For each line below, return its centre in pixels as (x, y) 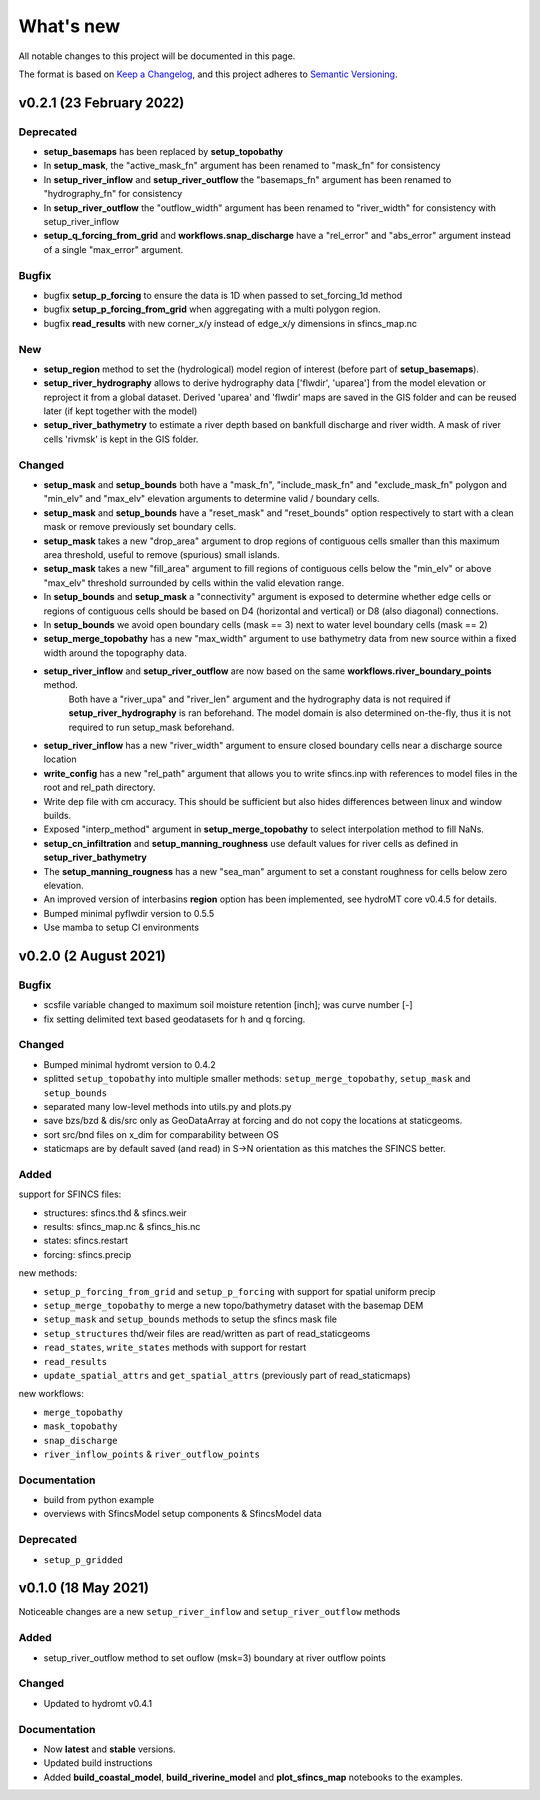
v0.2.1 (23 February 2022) (101, 102)
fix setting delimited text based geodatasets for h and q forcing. (174, 1019)
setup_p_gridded (83, 1559)
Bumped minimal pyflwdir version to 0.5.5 (129, 913)
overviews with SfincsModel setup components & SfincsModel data (182, 1514)
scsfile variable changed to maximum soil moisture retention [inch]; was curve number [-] (228, 1005)
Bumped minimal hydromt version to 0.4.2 (130, 1064)
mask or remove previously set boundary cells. (140, 527)
